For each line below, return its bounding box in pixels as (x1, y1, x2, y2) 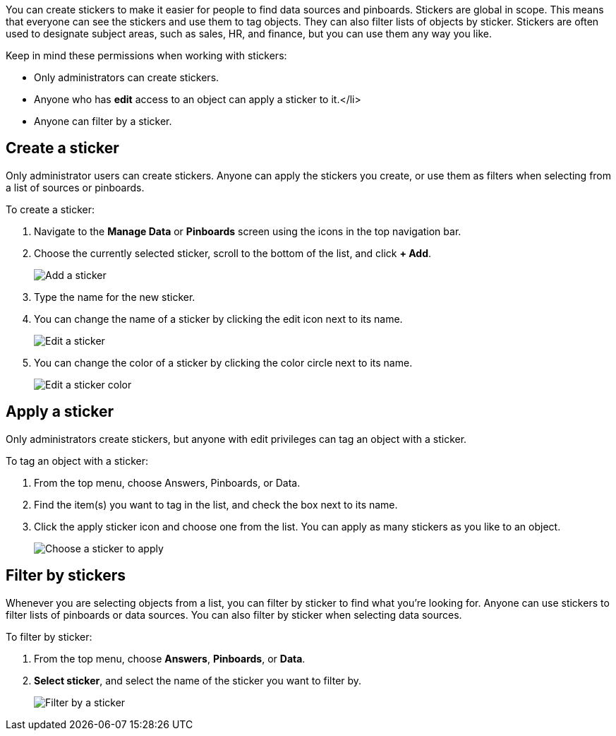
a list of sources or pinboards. (6, 181, 145, 194)
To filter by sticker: (6, 630, 92, 643)
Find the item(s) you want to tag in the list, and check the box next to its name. (34, 498, 398, 511)
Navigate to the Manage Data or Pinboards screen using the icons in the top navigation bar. (34, 225, 461, 237)
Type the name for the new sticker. (34, 290, 195, 303)
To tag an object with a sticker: (6, 454, 149, 467)
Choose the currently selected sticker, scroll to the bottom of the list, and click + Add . (34, 247, 432, 259)
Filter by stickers (6, 566, 126, 585)
